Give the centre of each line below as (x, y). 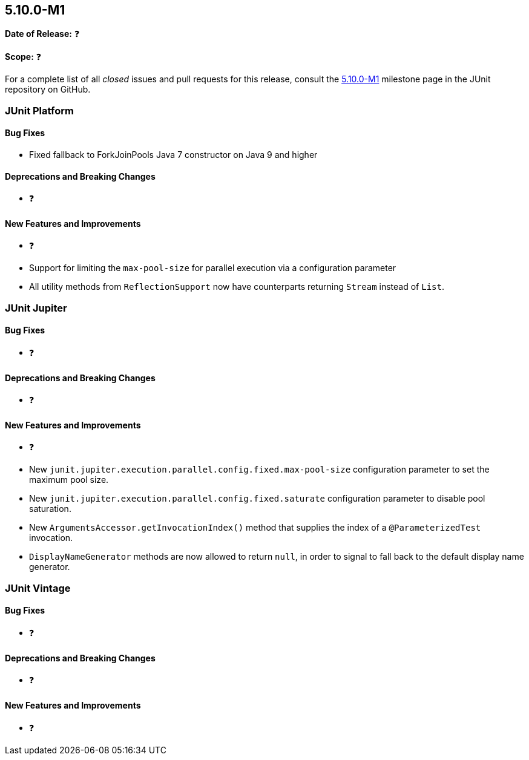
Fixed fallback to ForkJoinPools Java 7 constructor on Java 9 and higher (173, 155)
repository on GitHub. (48, 90)
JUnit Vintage (38, 588)
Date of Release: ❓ (42, 34)
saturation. (50, 509)
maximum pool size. (69, 480)
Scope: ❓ (23, 57)
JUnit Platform (39, 110)
